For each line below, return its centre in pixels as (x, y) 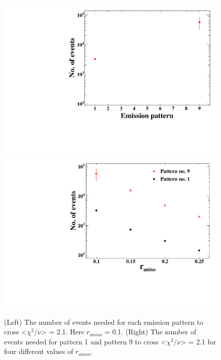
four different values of (39, 351)
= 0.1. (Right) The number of (150, 332)
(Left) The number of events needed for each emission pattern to (104, 322)
